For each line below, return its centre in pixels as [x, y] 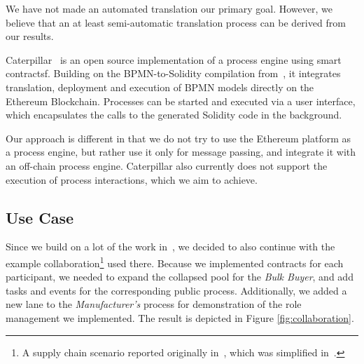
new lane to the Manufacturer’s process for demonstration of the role [154, 304]
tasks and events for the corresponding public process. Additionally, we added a [176, 290]
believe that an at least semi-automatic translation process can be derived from [176, 22]
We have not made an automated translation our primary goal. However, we [169, 8]
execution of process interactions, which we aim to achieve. [132, 179]
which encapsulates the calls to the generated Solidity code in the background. [174, 115]
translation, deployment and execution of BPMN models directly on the [160, 87]
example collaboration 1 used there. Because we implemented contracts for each [175, 262]
